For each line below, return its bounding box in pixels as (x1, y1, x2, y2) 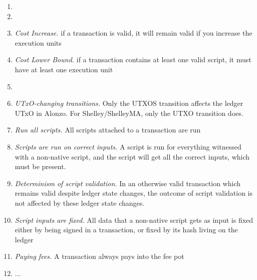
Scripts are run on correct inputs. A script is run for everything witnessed (15, 141, 241, 152)
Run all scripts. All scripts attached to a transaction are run (15, 124, 201, 135)
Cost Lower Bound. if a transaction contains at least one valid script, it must (15, 54, 251, 65)
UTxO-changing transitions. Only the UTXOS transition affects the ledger (15, 98, 243, 108)
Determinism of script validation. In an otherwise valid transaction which (15, 178, 241, 188)
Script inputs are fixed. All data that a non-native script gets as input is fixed (15, 214, 253, 225)
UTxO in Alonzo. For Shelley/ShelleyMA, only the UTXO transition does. (15, 107, 243, 118)
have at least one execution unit (15, 64, 113, 74)
